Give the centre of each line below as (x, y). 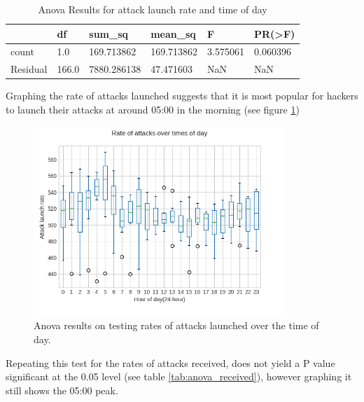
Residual (29, 69)
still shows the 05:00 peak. (62, 390)
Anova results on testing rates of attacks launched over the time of (176, 325)
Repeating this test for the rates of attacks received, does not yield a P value (170, 362)
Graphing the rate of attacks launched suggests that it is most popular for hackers (182, 96)
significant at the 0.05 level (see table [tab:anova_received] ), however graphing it (179, 376)
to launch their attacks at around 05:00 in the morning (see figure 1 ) (153, 109)
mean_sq (173, 33)
